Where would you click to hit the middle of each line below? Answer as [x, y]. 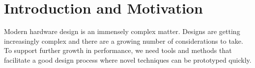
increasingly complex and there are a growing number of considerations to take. [124, 41]
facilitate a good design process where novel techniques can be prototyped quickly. [128, 59]
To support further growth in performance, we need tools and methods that [118, 50]
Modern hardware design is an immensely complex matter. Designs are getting [122, 31]
